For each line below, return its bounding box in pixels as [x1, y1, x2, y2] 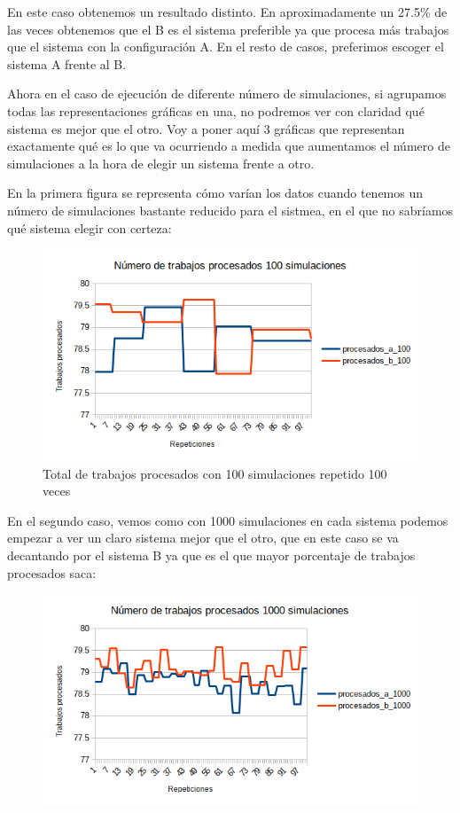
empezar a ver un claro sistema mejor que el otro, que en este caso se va [7, 528, 399, 547]
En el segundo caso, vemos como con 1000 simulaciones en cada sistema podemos [7, 511, 448, 529]
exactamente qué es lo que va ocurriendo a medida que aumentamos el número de [7, 137, 450, 155]
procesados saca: [7, 563, 97, 582]
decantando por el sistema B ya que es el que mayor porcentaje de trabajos [7, 546, 416, 565]
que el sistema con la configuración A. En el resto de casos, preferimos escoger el [7, 37, 444, 56]
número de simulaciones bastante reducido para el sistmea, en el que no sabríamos [7, 200, 454, 219]
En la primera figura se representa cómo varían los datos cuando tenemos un [7, 184, 424, 202]
